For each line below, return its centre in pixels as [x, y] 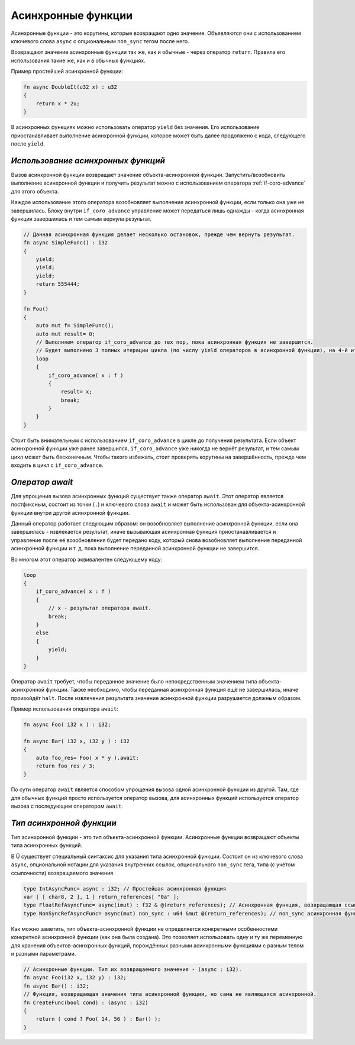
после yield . [28, 144]
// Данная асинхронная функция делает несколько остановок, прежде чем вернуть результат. [159, 234]
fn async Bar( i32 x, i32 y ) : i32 [77, 741]
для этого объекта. [35, 191]
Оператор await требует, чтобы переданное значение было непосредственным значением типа [134, 681]
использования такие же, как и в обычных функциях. [78, 60]
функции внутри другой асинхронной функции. [70, 512]
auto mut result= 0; [66, 334]
